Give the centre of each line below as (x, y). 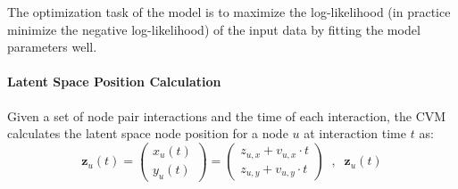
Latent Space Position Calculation (114, 82)
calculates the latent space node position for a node (148, 133)
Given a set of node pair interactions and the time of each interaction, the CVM (227, 115)
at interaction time (355, 133)
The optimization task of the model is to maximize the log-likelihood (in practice (229, 12)
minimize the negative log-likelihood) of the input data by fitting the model (214, 29)
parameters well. (52, 47)
